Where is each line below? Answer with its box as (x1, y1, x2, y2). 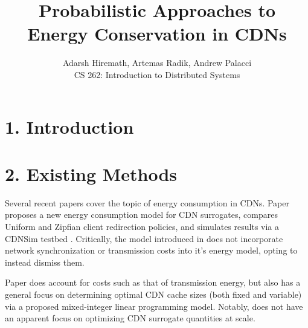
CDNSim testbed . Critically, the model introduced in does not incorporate (5, 232, 283, 244)
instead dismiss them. (5, 255, 85, 268)
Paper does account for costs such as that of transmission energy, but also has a (5, 276, 301, 289)
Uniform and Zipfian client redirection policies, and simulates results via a (5, 220, 280, 232)
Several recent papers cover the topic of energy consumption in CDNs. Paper (5, 196, 290, 209)
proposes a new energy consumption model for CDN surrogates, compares (5, 208, 278, 221)
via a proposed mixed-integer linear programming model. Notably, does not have (5, 300, 303, 312)
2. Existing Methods (5, 161, 178, 186)
